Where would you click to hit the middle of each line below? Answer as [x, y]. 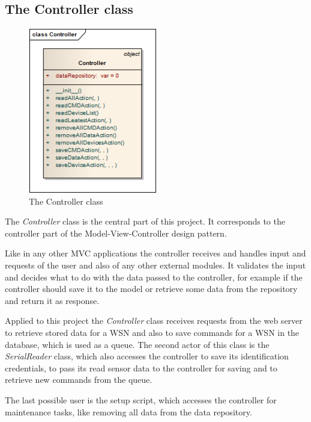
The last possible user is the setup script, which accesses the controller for [141, 399]
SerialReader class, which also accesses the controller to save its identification [147, 356]
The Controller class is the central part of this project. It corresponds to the [145, 221]
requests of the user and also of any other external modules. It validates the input [155, 265]
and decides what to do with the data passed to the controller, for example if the [154, 277]
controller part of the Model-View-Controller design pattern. [116, 233]
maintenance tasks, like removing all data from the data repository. [128, 411]
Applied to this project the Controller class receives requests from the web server [154, 321]
